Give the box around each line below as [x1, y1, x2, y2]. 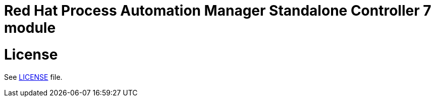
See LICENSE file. [4, 72, 63, 81]
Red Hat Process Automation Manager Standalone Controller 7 [4, 2, 431, 19]
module [4, 19, 56, 36]
